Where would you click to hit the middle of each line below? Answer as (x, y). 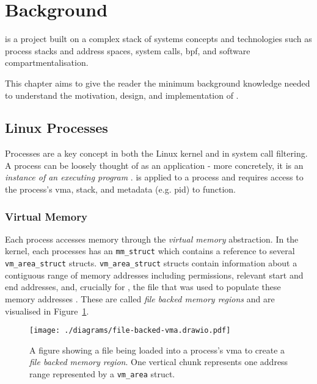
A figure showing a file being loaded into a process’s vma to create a (157, 350)
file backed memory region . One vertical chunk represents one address (159, 362)
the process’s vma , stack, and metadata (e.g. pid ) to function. (120, 189)
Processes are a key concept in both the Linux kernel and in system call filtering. (156, 153)
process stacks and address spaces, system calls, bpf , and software (128, 50)
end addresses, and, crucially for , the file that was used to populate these (143, 287)
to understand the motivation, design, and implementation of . (122, 95)
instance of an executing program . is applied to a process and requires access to (154, 177)
